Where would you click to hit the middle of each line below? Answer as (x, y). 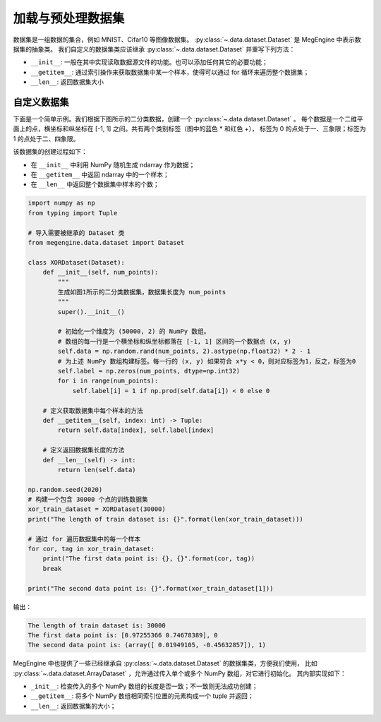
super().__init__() (91, 312)
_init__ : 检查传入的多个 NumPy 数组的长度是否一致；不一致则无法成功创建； (144, 686)
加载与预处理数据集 (69, 18)
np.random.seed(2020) (65, 489)
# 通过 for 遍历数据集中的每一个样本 (84, 539)
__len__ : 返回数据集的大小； (73, 706)
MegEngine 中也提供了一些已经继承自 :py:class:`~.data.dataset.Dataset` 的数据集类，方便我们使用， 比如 (165, 663)
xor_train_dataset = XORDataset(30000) (97, 509)
